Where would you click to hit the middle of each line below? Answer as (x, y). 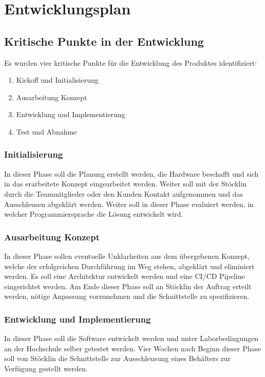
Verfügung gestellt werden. (46, 368)
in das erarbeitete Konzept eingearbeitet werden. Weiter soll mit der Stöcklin (126, 184)
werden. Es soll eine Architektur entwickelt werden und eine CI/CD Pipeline (125, 276)
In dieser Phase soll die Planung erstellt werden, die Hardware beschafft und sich (131, 173)
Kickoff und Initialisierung (57, 80)
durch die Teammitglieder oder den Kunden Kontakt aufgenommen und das (124, 193)
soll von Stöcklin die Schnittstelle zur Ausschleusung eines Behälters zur (118, 358)
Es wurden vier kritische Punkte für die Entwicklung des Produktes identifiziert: (131, 62)
